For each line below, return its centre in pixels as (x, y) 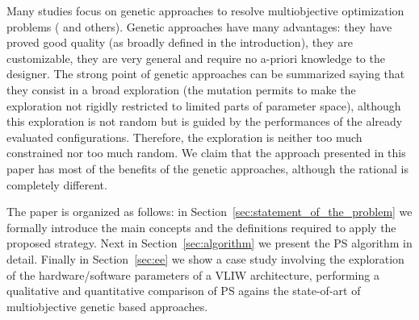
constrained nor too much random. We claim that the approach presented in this (206, 153)
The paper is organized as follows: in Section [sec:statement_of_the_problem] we (209, 212)
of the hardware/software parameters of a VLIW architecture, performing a (193, 274)
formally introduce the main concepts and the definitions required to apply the (201, 227)
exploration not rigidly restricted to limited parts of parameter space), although (204, 105)
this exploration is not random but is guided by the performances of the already (205, 121)
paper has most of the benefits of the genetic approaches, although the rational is (207, 168)
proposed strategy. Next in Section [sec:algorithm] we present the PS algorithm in (209, 243)
